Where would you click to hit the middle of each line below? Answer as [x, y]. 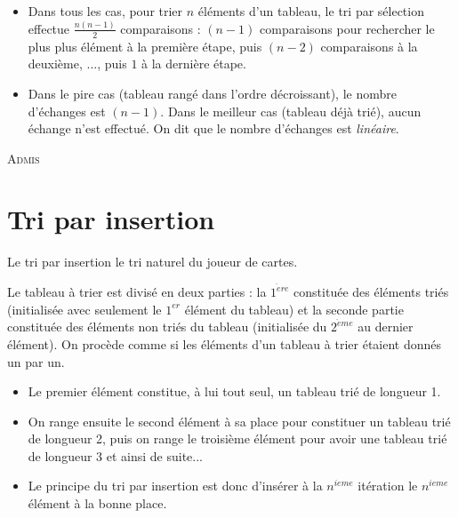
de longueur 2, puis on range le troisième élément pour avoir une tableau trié [237, 438]
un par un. [36, 361]
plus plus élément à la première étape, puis [145, 46]
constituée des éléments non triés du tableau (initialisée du [167, 327]
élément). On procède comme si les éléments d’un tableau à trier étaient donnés [225, 343]
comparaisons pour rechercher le [347, 28]
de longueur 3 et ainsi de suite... [115, 455]
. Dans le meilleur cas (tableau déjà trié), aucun [291, 111]
